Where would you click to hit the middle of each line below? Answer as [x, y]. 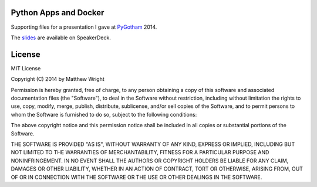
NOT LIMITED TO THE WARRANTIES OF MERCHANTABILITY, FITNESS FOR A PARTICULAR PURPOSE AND [140, 152]
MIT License [26, 68]
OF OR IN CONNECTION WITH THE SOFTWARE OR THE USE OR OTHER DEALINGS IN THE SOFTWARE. [136, 177]
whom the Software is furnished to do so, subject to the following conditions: [104, 114]
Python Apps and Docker [58, 13]
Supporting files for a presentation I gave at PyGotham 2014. [84, 27]
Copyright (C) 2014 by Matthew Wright [58, 79]
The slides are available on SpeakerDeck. [61, 38]
